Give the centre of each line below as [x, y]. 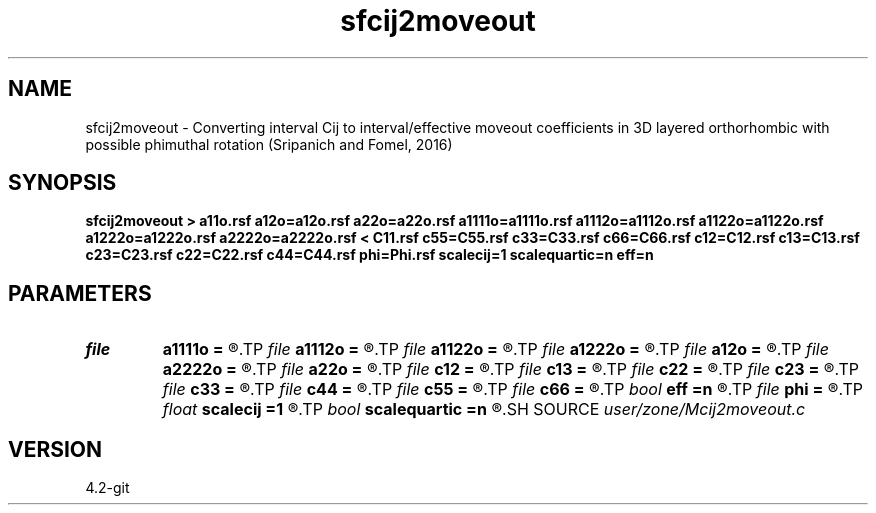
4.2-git [107, 488]
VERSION [55, 449]
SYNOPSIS [62, 183]
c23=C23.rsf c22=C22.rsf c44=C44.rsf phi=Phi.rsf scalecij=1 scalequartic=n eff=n [369, 255]
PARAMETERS [80, 293]
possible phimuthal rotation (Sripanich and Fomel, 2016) [269, 144]
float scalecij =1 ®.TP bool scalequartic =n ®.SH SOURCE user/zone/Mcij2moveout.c [484, 409]
